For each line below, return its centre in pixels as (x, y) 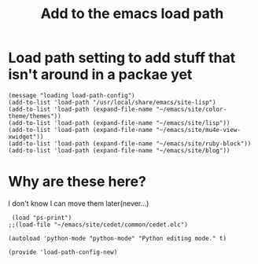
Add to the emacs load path (132, 14)
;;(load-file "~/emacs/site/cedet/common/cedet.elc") (98, 225)
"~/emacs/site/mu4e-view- (199, 130)
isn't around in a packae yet (100, 75)
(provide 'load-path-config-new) (63, 252)
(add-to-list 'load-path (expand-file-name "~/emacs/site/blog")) (119, 150)
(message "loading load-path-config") (72, 95)
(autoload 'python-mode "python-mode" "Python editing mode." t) (117, 238)
